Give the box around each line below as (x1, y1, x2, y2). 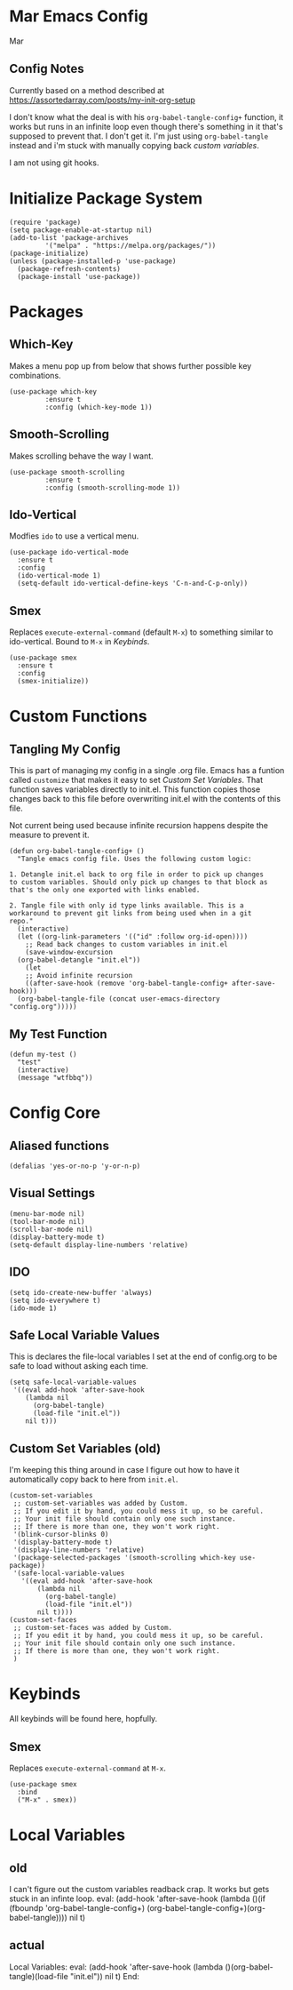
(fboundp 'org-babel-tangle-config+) (9, 1902, 146, 1913)
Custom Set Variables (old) (9, 1441, 162, 1456)
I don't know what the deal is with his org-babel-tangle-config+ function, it (9, 111, 284, 122)
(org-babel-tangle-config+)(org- (146, 1902, 266, 1913)
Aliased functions (9, 1138, 109, 1153)
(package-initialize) (9, 249, 90, 258)
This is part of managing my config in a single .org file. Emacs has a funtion (9, 765, 285, 776)
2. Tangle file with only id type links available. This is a (9, 901, 244, 910)
